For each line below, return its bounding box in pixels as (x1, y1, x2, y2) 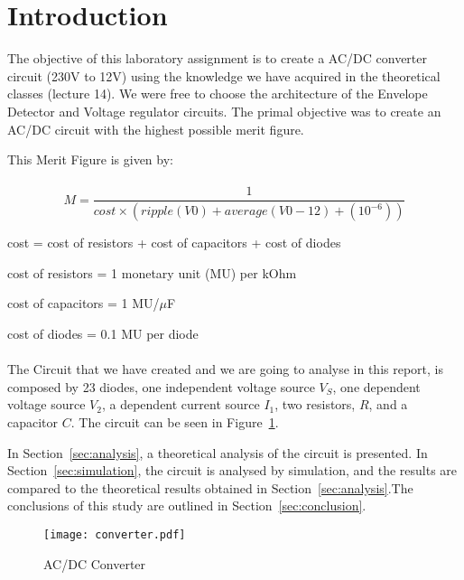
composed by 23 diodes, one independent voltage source (7, 377, 315, 396)
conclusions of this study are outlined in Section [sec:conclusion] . (7, 496, 367, 515)
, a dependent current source (101, 395, 260, 414)
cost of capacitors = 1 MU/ (7, 294, 160, 313)
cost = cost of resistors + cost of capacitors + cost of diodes (7, 233, 341, 252)
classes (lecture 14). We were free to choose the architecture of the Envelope (7, 84, 428, 103)
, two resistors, (274, 395, 356, 414)
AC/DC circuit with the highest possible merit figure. (7, 119, 304, 138)
